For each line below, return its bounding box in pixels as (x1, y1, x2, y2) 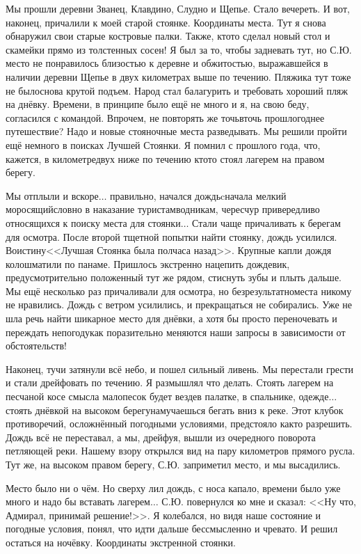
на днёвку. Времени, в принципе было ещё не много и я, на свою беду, (6, 97, 310, 111)
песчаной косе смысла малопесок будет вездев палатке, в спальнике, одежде (6, 389, 329, 404)
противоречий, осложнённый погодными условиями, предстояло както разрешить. (6, 416, 353, 431)
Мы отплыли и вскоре (6, 188, 99, 203)
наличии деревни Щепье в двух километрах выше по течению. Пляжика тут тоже (6, 69, 351, 84)
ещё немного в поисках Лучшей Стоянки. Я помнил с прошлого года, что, (6, 137, 321, 152)
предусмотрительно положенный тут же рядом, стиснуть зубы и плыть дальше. (6, 270, 342, 285)
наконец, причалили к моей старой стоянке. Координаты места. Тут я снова (6, 15, 326, 29)
